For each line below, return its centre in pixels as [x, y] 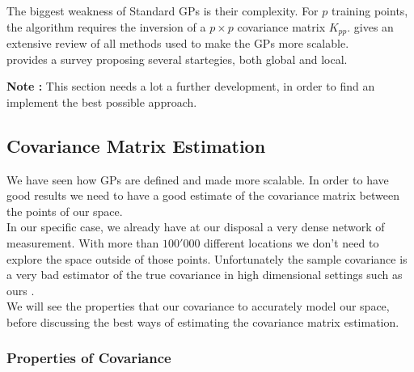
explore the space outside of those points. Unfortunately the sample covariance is [207, 258]
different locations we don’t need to [291, 243]
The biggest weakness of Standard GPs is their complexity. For [163, 11]
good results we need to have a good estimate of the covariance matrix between [203, 195]
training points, [370, 11]
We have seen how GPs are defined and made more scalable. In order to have [198, 179]
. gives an [370, 26]
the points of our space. [65, 211]
